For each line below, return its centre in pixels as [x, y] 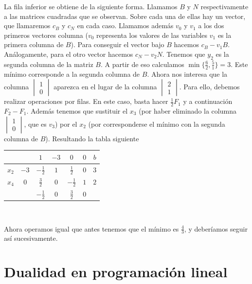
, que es [35, 124]
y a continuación [208, 101]
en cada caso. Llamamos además [125, 25]
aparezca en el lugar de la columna [105, 87]
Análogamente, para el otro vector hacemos [69, 54]
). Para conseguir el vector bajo [117, 44]
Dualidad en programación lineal [116, 272]
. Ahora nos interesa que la [187, 74]
